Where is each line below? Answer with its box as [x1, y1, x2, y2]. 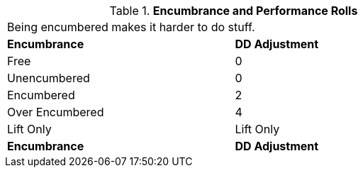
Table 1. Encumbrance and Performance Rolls [109, 4, 358, 18]
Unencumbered [7, 71, 90, 85]
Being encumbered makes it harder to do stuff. [7, 20, 255, 34]
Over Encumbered [7, 105, 104, 119]
